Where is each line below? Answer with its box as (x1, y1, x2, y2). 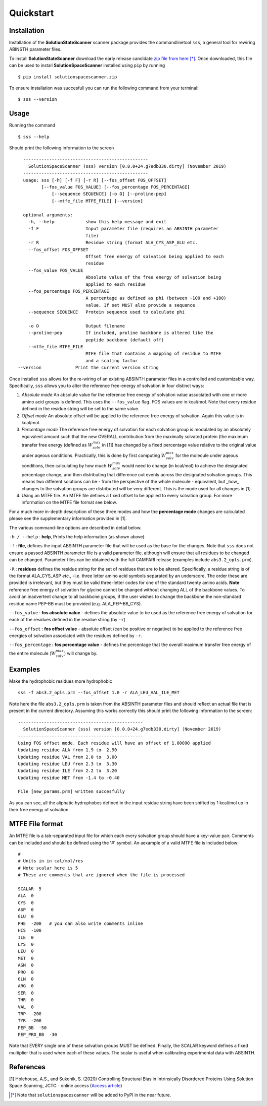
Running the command (9, 122, 55, 129)
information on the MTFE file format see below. (21, 499, 117, 506)
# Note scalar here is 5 (18, 865, 78, 871)
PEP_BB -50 (18, 1025, 47, 1031)
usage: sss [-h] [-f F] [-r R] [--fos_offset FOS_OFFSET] (23, 177, 167, 183)
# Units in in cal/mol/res (18, 858, 84, 864)
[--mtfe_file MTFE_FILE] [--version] (51, 198, 143, 203)
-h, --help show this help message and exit (28, 219, 167, 224)
